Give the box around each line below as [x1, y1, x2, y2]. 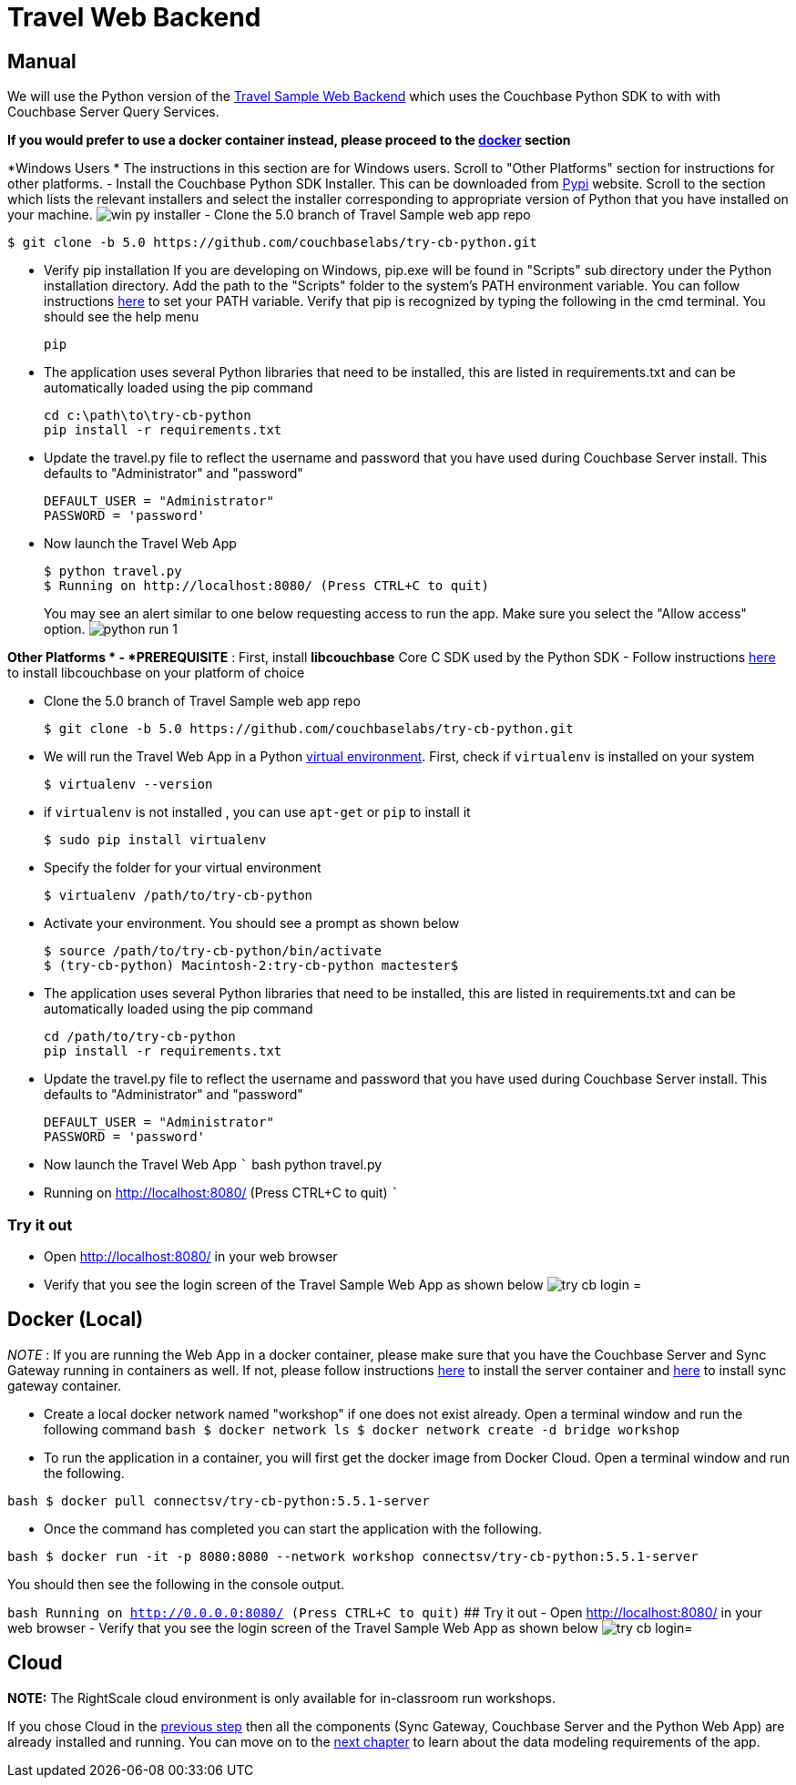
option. [44, 621, 86, 637]
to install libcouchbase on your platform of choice [7, 665, 305, 681]
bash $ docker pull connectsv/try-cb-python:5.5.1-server [7, 1493, 430, 1508]
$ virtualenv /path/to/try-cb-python [44, 888, 313, 903]
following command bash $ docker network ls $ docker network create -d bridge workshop [44, 1421, 680, 1437]
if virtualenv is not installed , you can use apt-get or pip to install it [44, 804, 471, 821]
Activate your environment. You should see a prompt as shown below [44, 915, 460, 932]
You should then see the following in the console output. [7, 1576, 345, 1592]
